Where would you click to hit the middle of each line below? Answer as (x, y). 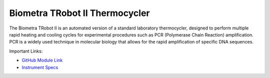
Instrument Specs (40, 67)
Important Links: (26, 51)
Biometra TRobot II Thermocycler (79, 13)
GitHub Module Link (42, 60)
